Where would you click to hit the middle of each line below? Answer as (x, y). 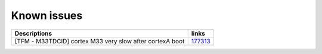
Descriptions (33, 33)
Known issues (47, 15)
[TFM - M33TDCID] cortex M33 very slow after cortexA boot (100, 41)
